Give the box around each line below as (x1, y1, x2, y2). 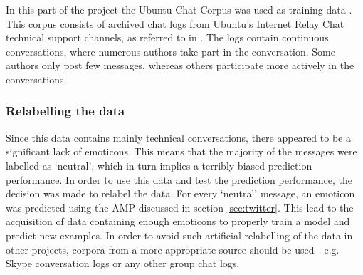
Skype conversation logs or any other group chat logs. (6, 256, 240, 271)
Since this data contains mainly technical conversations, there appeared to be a (6, 130, 351, 145)
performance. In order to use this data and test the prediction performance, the (6, 172, 353, 187)
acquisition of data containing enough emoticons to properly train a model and (6, 214, 350, 229)
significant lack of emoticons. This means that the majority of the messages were (6, 144, 357, 159)
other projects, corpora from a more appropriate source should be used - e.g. (6, 242, 340, 256)
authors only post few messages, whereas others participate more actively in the (6, 58, 354, 73)
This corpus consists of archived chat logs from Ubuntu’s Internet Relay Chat (6, 16, 344, 31)
